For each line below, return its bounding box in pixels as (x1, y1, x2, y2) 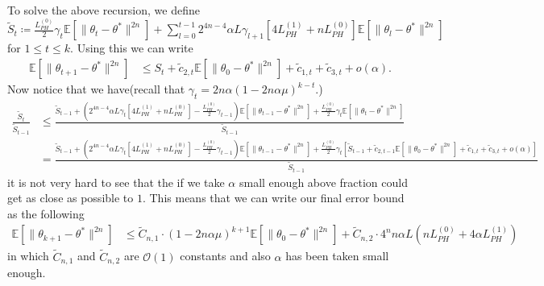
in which (7, 247, 49, 264)
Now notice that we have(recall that (7, 81, 185, 97)
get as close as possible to (7, 189, 134, 206)
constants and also (180, 247, 271, 264)
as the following (7, 205, 85, 222)
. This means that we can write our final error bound (142, 189, 405, 206)
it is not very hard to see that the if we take (7, 173, 225, 190)
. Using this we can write (70, 39, 193, 56)
